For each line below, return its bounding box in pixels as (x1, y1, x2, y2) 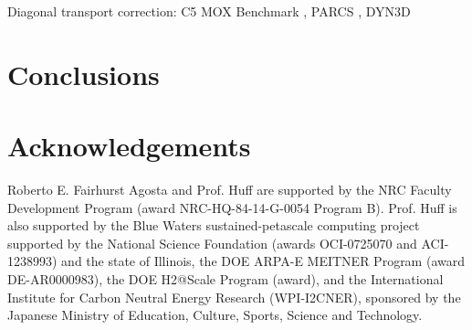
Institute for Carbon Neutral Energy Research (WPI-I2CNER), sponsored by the (7, 287, 461, 306)
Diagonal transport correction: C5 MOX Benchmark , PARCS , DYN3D (7, 2, 411, 20)
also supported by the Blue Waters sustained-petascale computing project (7, 216, 420, 235)
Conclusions (7, 55, 160, 92)
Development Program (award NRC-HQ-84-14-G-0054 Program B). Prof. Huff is (7, 197, 457, 217)
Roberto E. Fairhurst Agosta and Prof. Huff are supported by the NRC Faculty (7, 180, 452, 199)
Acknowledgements (7, 127, 251, 165)
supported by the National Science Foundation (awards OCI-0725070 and (7, 233, 417, 252)
